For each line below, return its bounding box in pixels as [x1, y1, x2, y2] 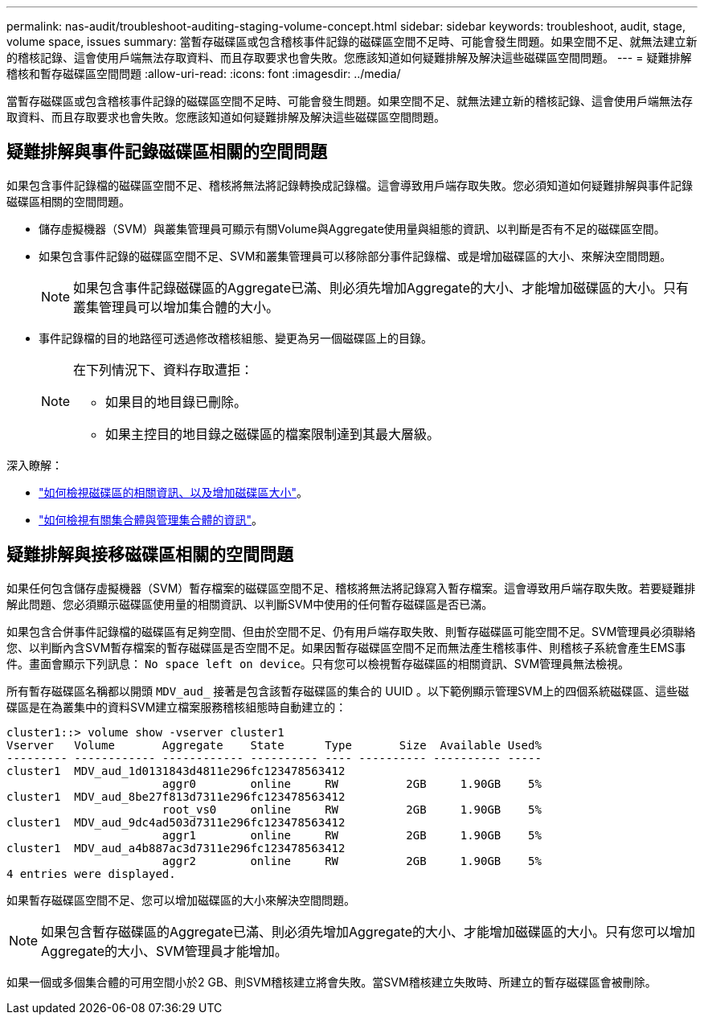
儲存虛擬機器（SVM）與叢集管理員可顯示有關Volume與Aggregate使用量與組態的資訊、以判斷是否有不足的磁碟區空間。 [39, 221, 665, 236]
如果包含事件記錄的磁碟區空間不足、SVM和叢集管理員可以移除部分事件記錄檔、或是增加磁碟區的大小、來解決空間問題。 [39, 248, 672, 263]
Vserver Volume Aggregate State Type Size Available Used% [6, 738, 542, 752]
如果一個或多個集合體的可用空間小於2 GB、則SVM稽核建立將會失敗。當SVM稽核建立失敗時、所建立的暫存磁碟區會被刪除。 [6, 974, 657, 989]
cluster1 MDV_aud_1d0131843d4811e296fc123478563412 [6, 764, 346, 777]
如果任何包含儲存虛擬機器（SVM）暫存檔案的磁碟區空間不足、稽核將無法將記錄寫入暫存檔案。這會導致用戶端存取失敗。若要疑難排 [6, 580, 696, 595]
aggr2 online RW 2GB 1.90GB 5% [162, 854, 542, 867]
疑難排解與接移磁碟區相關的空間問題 [6, 544, 293, 565]
